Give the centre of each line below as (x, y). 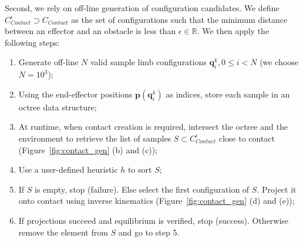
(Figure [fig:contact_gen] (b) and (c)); (88, 149)
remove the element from (63, 232)
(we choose (279, 62)
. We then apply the (233, 31)
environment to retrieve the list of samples (95, 138)
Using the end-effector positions (75, 94)
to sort (140, 169)
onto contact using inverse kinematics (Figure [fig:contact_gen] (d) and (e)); (156, 201)
